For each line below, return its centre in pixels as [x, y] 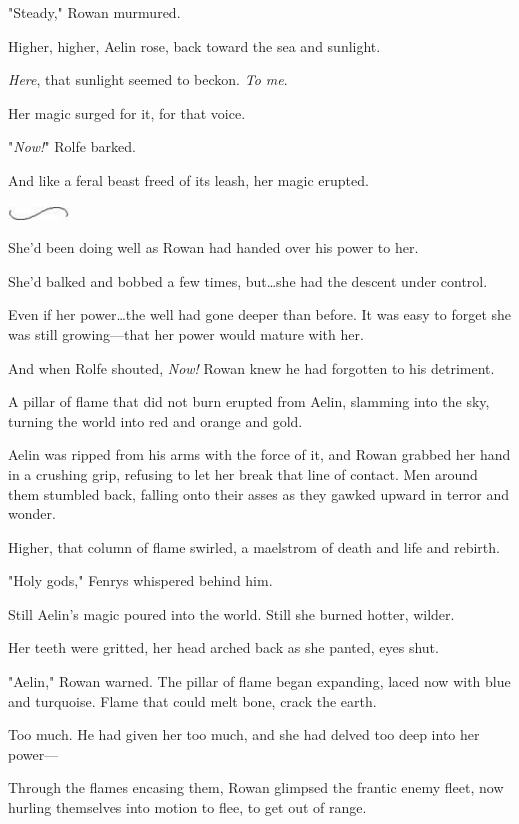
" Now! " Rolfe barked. [72, 146]
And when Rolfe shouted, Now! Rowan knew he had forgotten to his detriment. [251, 367]
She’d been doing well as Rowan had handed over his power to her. [213, 247]
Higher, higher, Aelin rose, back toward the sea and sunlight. [194, 45]
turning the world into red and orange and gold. [155, 420]
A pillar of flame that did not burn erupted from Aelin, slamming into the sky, [249, 401]
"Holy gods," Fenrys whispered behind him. [140, 580]
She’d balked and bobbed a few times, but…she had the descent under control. [248, 280]
